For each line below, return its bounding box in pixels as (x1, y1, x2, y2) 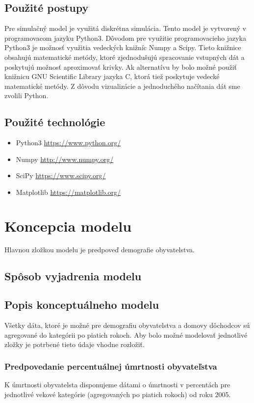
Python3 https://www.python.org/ (16, 137, 121, 148)
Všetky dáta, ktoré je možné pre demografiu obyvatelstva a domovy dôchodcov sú (4, 320, 250, 330)
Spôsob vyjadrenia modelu (4, 268, 142, 283)
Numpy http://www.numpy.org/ (16, 154, 114, 164)
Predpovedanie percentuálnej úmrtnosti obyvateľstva (4, 360, 217, 372)
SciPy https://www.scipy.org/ (16, 170, 106, 181)
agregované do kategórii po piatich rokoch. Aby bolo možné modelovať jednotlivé (4, 329, 248, 340)
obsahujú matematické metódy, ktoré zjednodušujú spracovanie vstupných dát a (4, 52, 245, 62)
